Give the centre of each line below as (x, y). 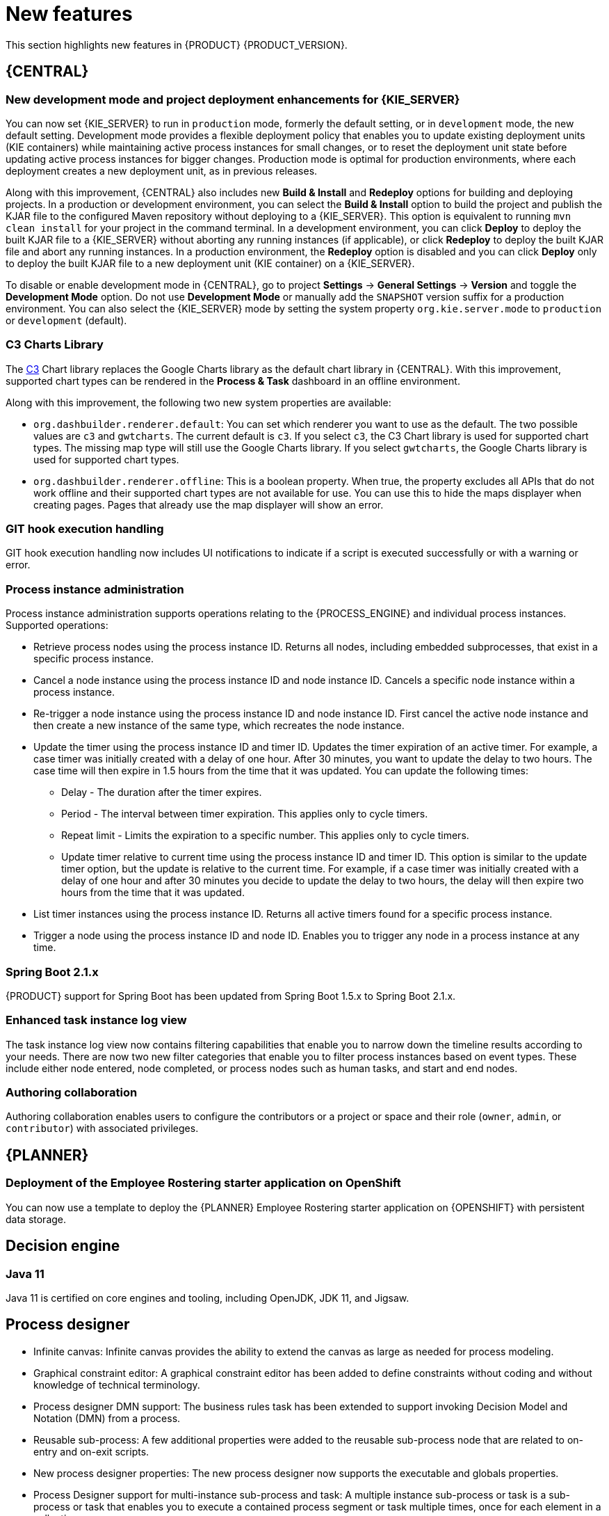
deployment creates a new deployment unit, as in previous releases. (162, 170)
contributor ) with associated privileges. (102, 1128)
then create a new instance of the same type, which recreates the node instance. (219, 726)
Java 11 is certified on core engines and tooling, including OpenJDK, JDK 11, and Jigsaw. (208, 1298)
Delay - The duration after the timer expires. (162, 792)
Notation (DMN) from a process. (107, 1418)
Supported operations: (57, 625)
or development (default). (66, 320)
